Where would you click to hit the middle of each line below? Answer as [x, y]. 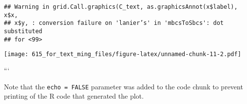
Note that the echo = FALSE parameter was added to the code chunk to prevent [123, 86]
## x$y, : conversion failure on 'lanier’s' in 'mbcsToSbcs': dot [114, 23]
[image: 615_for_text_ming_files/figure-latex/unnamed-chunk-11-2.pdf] [123, 54]
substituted [23, 31]
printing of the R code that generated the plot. [74, 96]
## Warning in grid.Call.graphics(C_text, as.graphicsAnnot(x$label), [121, 7]
